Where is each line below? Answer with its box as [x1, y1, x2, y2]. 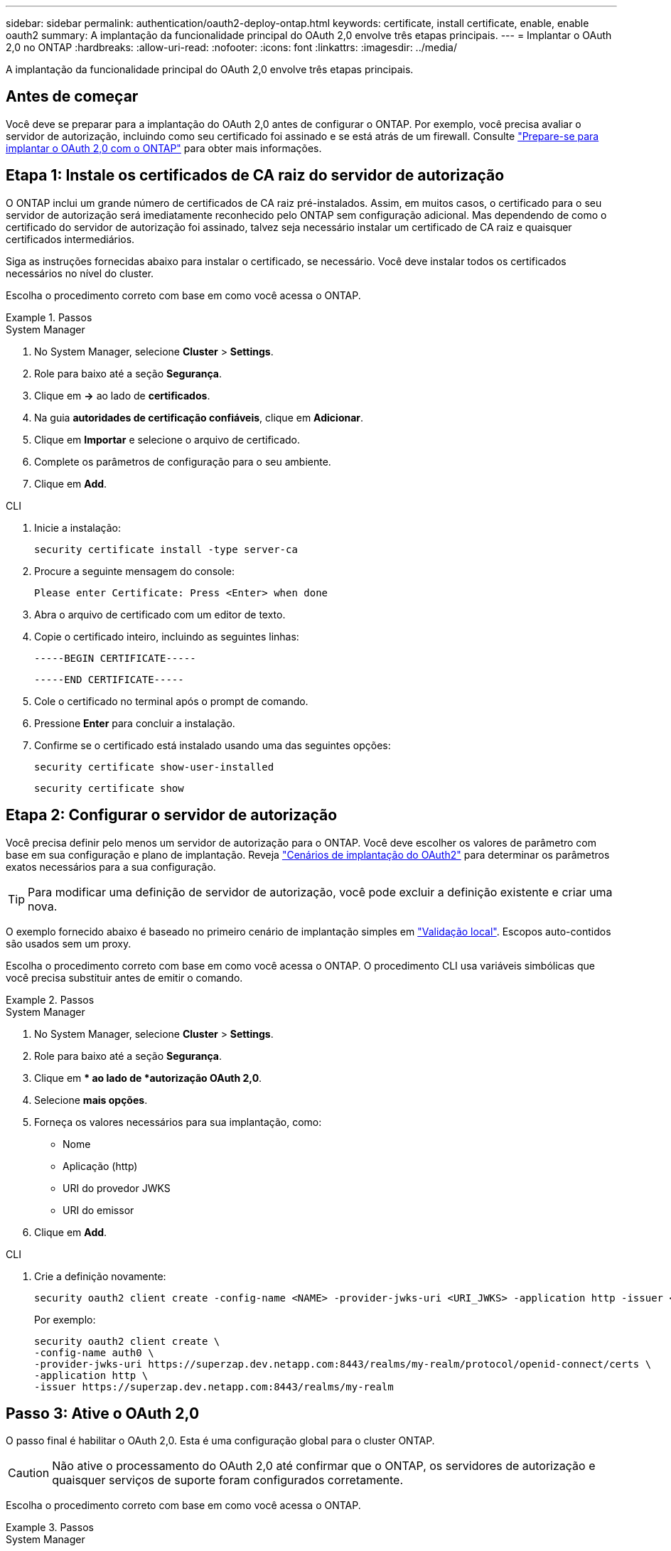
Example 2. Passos [6, 993, 95, 1006]
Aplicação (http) [63, 1159, 138, 1172]
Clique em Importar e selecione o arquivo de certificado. [34, 433, 301, 446]
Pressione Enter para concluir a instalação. [34, 717, 235, 729]
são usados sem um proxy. [6, 937, 131, 950]
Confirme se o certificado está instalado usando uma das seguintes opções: [34, 739, 391, 751]
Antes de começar [6, 87, 139, 106]
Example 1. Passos [6, 311, 92, 323]
